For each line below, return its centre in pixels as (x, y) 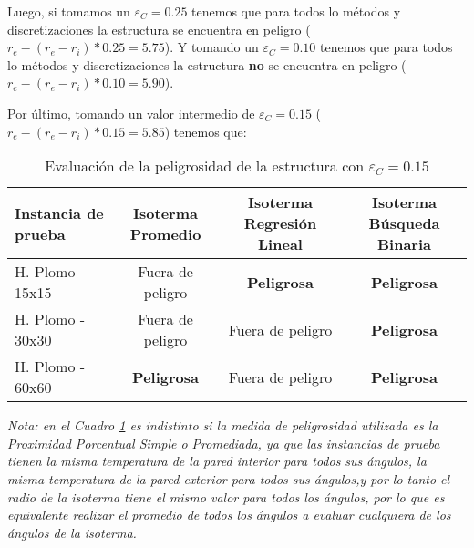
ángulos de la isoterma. (72, 532)
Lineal (280, 244)
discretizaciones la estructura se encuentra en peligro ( (159, 29)
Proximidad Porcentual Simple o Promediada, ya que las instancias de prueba (224, 443)
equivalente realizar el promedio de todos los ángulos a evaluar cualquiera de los (229, 515)
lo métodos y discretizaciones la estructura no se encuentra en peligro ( (207, 64)
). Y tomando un (211, 47)
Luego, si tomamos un (69, 11)
